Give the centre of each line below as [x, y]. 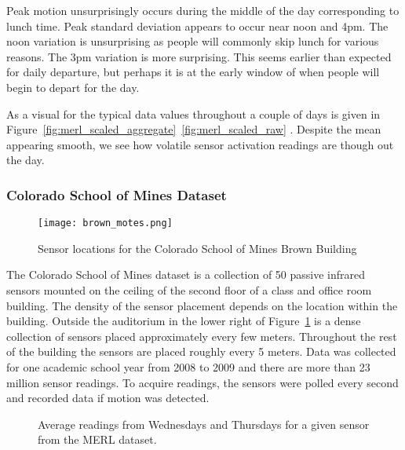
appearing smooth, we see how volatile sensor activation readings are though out [200, 144]
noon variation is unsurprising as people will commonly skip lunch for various [193, 41]
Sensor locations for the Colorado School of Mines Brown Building [197, 248]
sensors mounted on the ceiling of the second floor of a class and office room [189, 290]
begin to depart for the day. [73, 87]
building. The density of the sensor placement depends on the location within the [202, 305]
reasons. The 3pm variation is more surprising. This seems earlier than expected [199, 56]
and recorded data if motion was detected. [108, 398]
